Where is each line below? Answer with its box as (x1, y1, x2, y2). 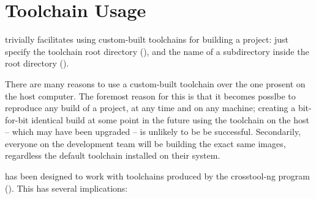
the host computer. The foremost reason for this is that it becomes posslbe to (5, 89, 296, 102)
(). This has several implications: (5, 181, 128, 194)
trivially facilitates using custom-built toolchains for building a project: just (5, 33, 288, 46)
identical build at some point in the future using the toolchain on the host (31, 113, 309, 126)
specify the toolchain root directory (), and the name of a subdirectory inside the (5, 45, 309, 57)
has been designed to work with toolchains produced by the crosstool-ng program (5, 170, 310, 183)
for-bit (5, 113, 29, 126)
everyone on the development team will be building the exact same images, (5, 137, 286, 150)
